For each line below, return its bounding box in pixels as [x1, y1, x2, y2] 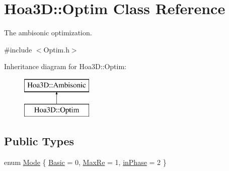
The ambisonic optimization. [4, 27, 92, 38]
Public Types [4, 133, 74, 149]
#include [4, 44, 32, 54]
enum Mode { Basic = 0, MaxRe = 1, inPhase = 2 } [4, 157, 167, 167]
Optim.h [43, 44, 69, 54]
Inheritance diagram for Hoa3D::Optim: [4, 61, 127, 72]
